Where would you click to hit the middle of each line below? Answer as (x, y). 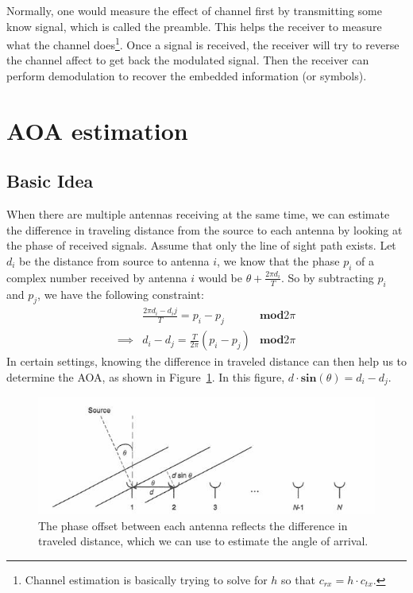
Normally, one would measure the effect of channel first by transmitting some (194, 10)
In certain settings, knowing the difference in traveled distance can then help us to (207, 361)
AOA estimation (97, 130)
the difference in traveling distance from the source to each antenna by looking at (205, 229)
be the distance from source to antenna (114, 260)
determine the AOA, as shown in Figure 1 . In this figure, (146, 376)
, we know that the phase (278, 260)
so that (298, 579)
